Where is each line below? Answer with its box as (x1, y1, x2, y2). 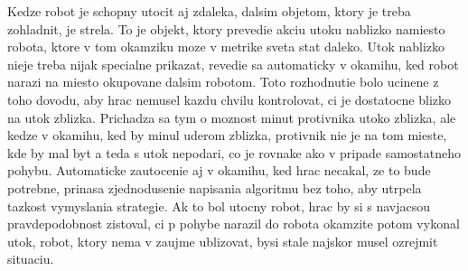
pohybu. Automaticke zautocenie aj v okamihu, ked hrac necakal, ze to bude (7, 161, 431, 180)
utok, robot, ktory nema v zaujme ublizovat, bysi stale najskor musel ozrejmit (7, 231, 438, 250)
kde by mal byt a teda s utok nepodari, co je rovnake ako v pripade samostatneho (7, 143, 462, 162)
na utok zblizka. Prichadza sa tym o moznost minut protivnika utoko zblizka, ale (7, 107, 456, 126)
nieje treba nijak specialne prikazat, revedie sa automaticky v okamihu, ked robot (7, 54, 459, 73)
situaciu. (7, 249, 54, 268)
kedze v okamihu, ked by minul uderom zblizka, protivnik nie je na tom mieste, (7, 126, 447, 145)
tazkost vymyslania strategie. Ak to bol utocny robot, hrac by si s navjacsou (7, 196, 431, 215)
